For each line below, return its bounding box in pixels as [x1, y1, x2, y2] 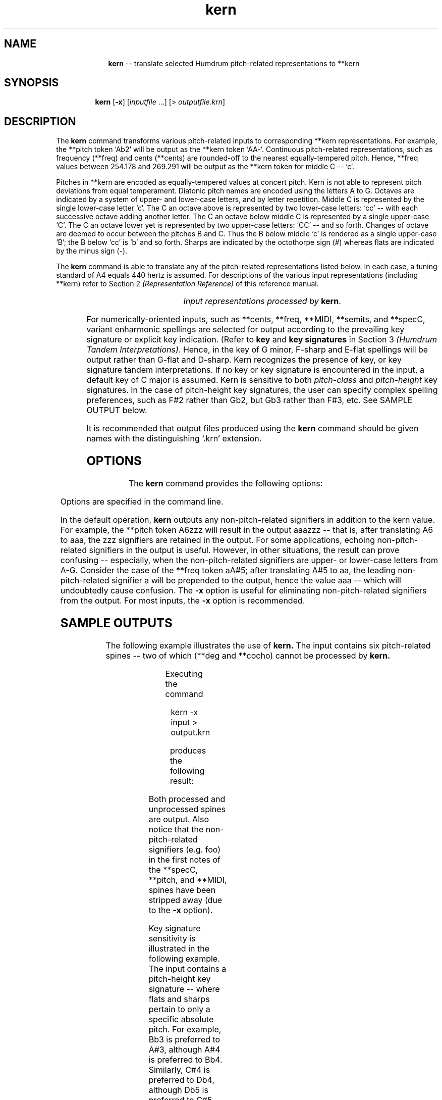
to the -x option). [148, 905, 213, 915]
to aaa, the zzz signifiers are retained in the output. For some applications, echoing [60, 535, 375, 545]
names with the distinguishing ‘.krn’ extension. [86, 433, 262, 444]
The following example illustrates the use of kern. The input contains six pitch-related [105, 640, 431, 651]
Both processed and [148, 793, 226, 804]
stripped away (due [148, 894, 223, 905]
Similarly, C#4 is [148, 1064, 210, 1075]
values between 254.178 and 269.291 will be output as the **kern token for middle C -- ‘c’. [56, 162, 355, 171]
